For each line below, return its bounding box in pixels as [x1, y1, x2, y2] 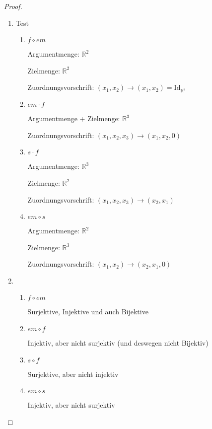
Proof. [4, 1, 22, 11]
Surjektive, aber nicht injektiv [27, 368, 119, 379]
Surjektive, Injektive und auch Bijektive [27, 306, 148, 317]
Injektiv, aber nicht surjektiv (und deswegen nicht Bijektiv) [27, 338, 209, 348]
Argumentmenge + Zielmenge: [27, 113, 120, 124]
